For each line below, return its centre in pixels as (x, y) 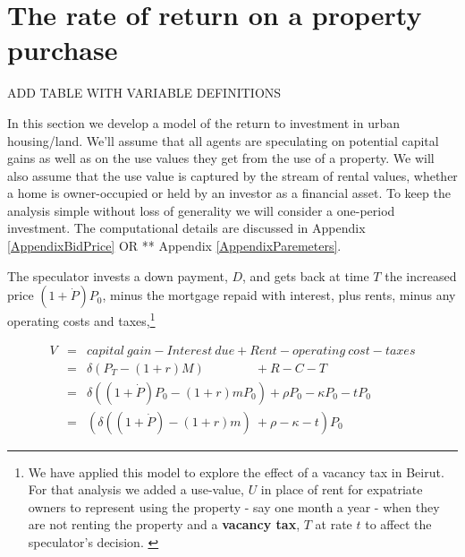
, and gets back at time (306, 275)
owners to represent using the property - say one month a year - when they (234, 506)
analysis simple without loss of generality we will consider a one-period (201, 210)
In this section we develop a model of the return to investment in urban (203, 122)
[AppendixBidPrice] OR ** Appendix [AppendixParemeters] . (174, 246)
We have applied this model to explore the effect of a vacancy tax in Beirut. (236, 471)
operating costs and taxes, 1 (81, 319)
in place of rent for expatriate (342, 489)
